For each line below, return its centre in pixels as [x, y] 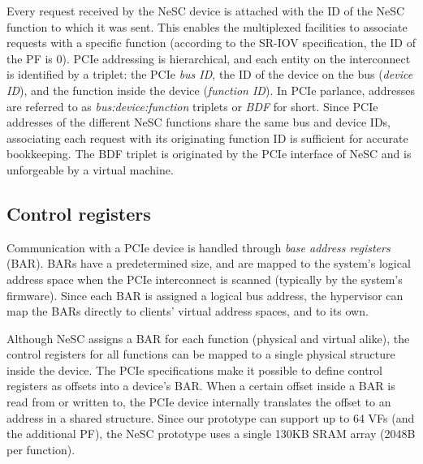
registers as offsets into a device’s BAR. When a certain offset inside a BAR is [201, 386]
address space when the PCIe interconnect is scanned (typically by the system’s [205, 279]
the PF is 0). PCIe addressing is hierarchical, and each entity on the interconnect [209, 58]
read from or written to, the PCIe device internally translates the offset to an [199, 402]
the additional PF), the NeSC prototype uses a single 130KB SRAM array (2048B [211, 434]
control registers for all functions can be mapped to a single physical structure [201, 354]
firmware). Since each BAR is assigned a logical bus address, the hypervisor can [205, 295]
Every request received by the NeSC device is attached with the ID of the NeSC [206, 11]
